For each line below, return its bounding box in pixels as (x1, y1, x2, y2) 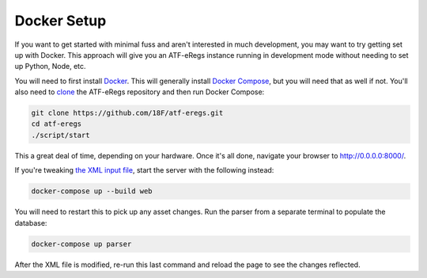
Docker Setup (14, 12, 107, 29)
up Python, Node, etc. (14, 62, 86, 71)
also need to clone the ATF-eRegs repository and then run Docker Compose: (14, 87, 265, 97)
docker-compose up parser (31, 239, 132, 249)
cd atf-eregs (31, 120, 82, 128)
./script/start (31, 131, 90, 139)
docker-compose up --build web (31, 187, 153, 196)
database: (14, 218, 47, 227)
